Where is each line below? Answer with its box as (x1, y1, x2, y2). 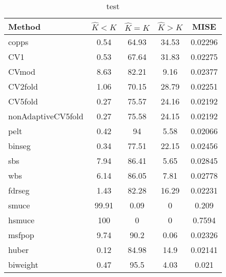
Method (8, 20, 41, 32)
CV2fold (8, 80, 38, 92)
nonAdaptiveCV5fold (8, 110, 84, 122)
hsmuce (8, 214, 35, 226)
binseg (8, 140, 31, 152)
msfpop (8, 229, 34, 241)
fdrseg (8, 184, 30, 196)
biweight (8, 259, 38, 270)
